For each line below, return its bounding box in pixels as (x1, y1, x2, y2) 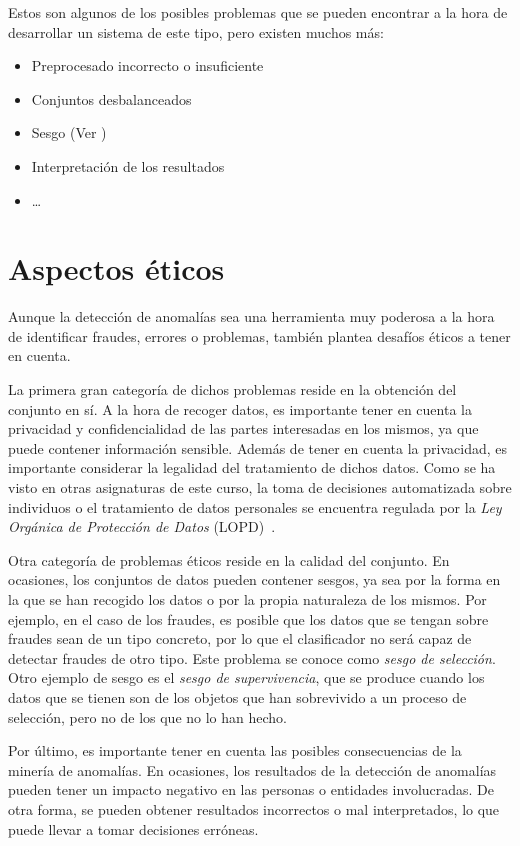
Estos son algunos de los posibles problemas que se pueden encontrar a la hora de (8, 2, 508, 22)
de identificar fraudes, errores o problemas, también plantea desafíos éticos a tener (8, 325, 511, 346)
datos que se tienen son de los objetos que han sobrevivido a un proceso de (8, 686, 467, 707)
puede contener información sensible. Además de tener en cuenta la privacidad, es (8, 437, 507, 458)
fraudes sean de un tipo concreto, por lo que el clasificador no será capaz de (8, 628, 472, 649)
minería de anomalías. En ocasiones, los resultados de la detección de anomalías (8, 759, 497, 780)
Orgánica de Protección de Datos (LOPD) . (8, 516, 276, 537)
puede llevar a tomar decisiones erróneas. (8, 818, 259, 839)
